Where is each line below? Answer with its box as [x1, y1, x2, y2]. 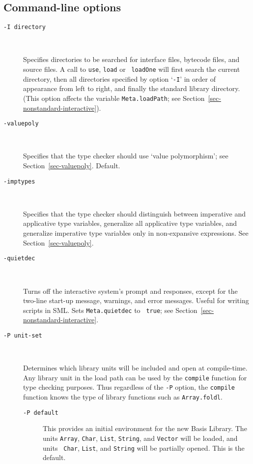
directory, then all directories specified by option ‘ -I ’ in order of [23, 73, 216, 84]
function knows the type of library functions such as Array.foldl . [23, 392, 223, 402]
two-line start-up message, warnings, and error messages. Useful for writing [23, 295, 249, 306]
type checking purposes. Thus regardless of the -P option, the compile [23, 382, 235, 392]
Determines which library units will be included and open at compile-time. [23, 363, 248, 373]
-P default [23, 409, 58, 416]
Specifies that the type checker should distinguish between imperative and [23, 208, 246, 218]
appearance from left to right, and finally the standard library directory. [23, 83, 240, 93]
